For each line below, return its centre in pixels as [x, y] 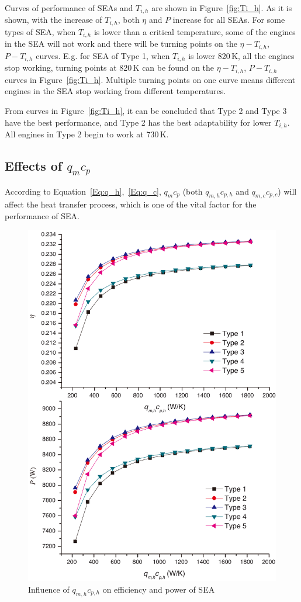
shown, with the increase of [53, 20]
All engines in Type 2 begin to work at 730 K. [87, 134]
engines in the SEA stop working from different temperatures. [115, 91]
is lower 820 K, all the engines [241, 55]
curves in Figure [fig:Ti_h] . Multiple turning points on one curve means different [150, 79]
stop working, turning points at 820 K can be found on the [110, 68]
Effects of [34, 165]
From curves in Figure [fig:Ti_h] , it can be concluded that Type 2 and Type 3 [146, 110]
